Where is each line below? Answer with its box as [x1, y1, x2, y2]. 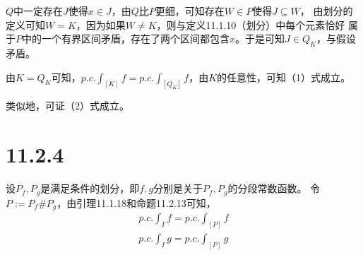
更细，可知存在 [155, 4, 225, 18]
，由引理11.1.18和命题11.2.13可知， [56, 195, 216, 210]
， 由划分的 [299, 4, 353, 18]
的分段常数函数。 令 [227, 181, 321, 196]
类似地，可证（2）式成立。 [6, 98, 129, 113]
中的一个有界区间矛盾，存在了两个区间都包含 [22, 31, 230, 46]
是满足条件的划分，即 [40, 181, 140, 196]
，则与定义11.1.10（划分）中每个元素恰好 [156, 17, 345, 32]
